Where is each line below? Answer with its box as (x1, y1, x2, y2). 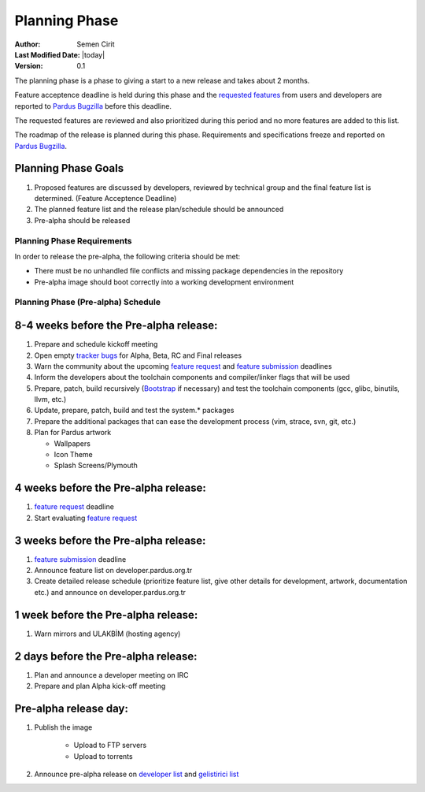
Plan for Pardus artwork (34, 428, 112, 437)
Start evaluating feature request (34, 513, 138, 522)
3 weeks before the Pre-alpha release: (14, 534, 206, 547)
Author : (14, 39, 41, 49)
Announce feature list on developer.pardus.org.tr (34, 566, 193, 575)
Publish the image (34, 722, 93, 732)
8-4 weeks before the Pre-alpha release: (14, 319, 218, 333)
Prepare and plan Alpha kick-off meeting (34, 682, 166, 691)
